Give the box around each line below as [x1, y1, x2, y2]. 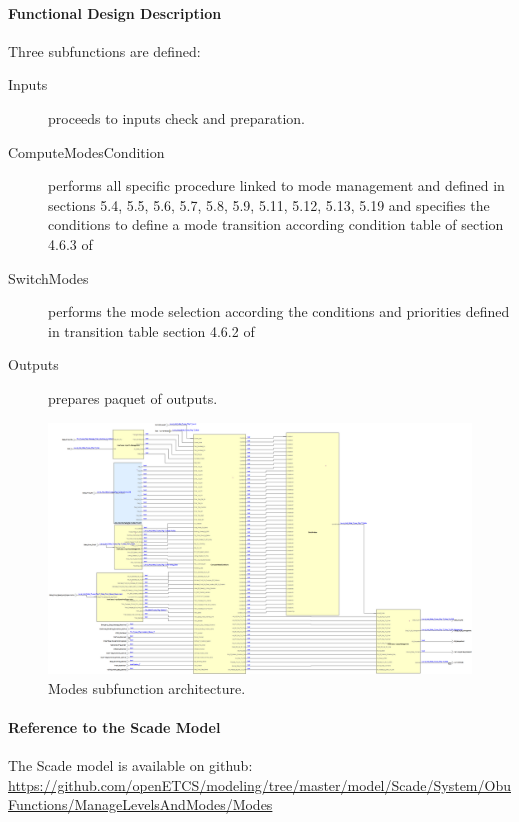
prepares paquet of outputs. [48, 387, 218, 408]
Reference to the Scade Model [8, 717, 221, 738]
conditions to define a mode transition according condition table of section [48, 214, 504, 235]
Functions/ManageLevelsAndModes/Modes [8, 794, 273, 815]
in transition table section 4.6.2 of [48, 320, 255, 341]
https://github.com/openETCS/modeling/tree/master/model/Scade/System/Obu [8, 774, 511, 795]
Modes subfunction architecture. [48, 677, 246, 698]
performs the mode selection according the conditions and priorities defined [48, 301, 510, 322]
